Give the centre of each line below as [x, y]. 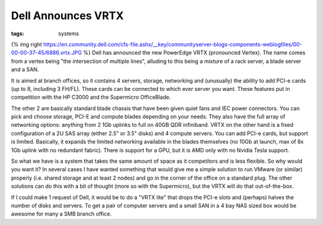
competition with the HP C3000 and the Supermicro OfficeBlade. [91, 97]
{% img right [27, 44]
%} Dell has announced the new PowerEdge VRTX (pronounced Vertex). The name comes [194, 53]
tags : [18, 34]
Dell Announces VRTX [67, 16]
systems [68, 34]
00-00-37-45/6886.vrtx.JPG [46, 53]
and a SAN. [25, 69]
